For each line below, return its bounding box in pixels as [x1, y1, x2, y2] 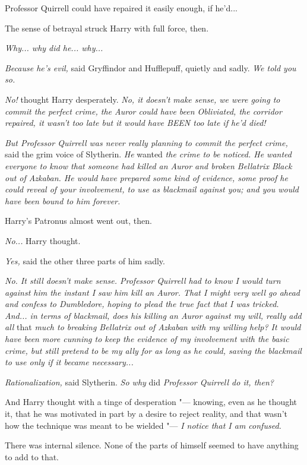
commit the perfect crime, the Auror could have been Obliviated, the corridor [5, 105, 282, 117]
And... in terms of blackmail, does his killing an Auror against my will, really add [5, 309, 302, 321]
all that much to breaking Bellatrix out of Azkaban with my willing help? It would [5, 321, 301, 333]
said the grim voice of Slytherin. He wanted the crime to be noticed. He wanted [5, 148, 292, 160]
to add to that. [5, 450, 59, 463]
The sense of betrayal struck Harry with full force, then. [5, 21, 209, 34]
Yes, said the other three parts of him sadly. [5, 254, 165, 267]
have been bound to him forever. [5, 194, 121, 207]
